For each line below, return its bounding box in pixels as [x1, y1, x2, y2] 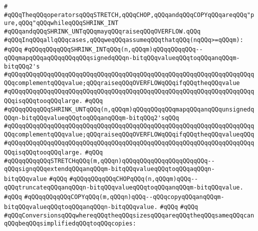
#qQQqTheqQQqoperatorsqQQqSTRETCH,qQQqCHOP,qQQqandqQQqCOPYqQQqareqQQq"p [4, 11, 255, 18]
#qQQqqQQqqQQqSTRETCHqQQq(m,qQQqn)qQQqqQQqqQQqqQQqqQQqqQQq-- [4, 157, 215, 164]
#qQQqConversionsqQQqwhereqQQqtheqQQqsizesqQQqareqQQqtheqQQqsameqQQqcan [4, 211, 255, 219]
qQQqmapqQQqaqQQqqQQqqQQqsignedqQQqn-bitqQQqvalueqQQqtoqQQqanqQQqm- [4, 54, 240, 61]
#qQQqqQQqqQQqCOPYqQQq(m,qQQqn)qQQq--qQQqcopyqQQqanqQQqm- [24, 193, 225, 201]
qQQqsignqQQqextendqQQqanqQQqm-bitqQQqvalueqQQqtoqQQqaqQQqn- [4, 165, 215, 173]
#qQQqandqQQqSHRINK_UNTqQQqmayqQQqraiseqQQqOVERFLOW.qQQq [4, 27, 201, 35]
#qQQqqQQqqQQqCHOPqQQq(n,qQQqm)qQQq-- [69, 175, 198, 183]
